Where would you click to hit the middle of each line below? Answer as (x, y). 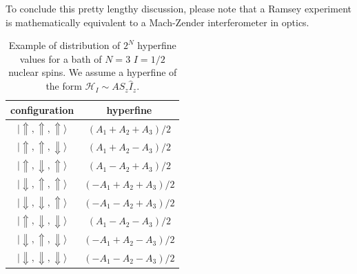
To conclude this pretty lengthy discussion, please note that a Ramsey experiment (178, 8)
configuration (42, 109)
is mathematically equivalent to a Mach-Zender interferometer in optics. (157, 22)
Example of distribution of (64, 45)
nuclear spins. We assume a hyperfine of (93, 72)
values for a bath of (61, 58)
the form (64, 86)
